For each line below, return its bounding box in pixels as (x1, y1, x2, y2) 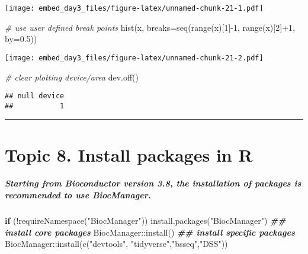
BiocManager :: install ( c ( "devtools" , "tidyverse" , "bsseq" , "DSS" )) (5, 237, 228, 250)
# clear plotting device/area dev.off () (5, 70, 139, 83)
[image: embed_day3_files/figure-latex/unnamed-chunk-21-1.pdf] (5, 4, 264, 12)
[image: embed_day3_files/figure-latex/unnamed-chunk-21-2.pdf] (5, 53, 264, 62)
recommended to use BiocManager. (5, 188, 151, 201)
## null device (5, 92, 65, 101)
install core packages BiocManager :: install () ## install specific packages (5, 226, 295, 238)
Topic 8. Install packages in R (5, 142, 253, 166)
